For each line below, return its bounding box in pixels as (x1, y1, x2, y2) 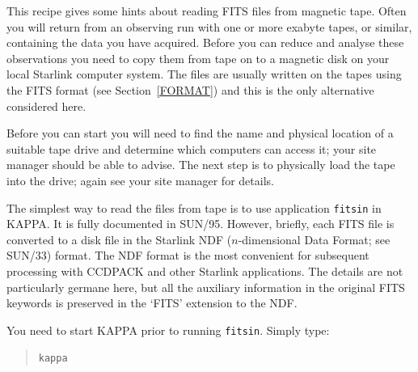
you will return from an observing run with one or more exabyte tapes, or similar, (6, 18, 412, 35)
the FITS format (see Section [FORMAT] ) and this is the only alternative (6, 81, 374, 98)
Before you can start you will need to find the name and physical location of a (6, 125, 394, 142)
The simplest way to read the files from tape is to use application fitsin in (6, 199, 382, 216)
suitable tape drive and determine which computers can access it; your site (6, 140, 377, 157)
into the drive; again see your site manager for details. (6, 171, 274, 188)
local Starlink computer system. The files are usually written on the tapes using (6, 66, 402, 82)
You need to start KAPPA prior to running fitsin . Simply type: (6, 321, 330, 338)
